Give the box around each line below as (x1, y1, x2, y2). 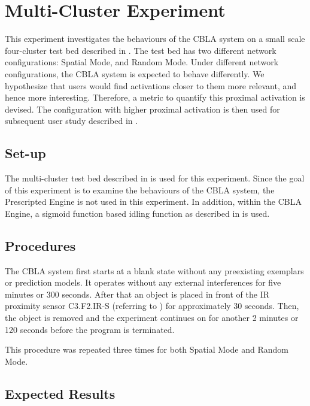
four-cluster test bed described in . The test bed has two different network (5, 44, 276, 56)
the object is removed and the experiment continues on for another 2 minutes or (5, 311, 299, 324)
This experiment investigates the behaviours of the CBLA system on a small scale (5, 32, 305, 45)
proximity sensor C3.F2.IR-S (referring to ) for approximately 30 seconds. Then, (5, 299, 299, 312)
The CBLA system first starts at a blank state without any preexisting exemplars (5, 264, 304, 277)
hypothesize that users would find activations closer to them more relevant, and (5, 79, 297, 92)
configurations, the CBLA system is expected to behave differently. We (5, 67, 265, 80)
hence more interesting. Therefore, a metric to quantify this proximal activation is (5, 91, 305, 104)
